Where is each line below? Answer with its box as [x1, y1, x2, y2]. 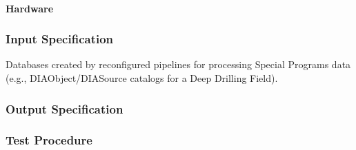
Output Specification [6, 100, 123, 117]
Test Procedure [6, 131, 92, 149]
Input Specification [6, 30, 114, 47]
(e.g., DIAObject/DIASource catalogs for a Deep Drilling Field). [6, 71, 278, 85]
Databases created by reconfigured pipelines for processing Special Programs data [6, 57, 351, 72]
